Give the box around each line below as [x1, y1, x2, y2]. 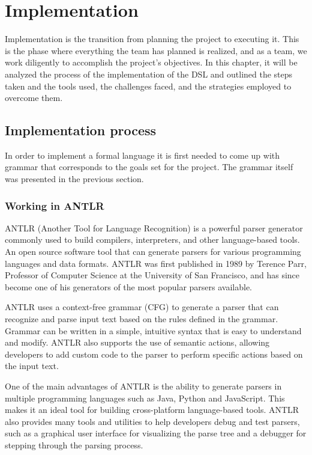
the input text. [5, 359, 59, 372]
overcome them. [5, 91, 63, 104]
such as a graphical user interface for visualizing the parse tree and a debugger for [5, 427, 307, 439]
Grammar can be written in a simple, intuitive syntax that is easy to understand [5, 324, 302, 337]
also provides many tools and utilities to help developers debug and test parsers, [5, 415, 300, 427]
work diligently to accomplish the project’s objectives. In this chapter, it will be [5, 56, 298, 69]
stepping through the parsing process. [5, 438, 143, 451]
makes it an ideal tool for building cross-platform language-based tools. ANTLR [5, 403, 299, 416]
